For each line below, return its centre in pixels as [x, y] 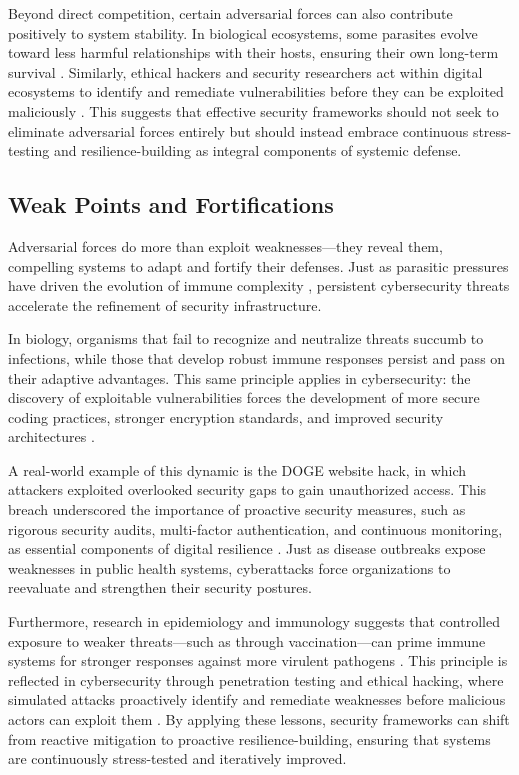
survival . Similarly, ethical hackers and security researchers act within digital [245, 71]
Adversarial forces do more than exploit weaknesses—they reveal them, [225, 245]
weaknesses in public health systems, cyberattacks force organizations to [229, 567]
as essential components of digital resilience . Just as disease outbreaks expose [247, 548]
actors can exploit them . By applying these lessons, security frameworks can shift [259, 719]
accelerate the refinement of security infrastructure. [165, 304]
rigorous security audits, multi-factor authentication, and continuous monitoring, [255, 528]
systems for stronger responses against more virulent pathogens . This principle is [258, 660]
